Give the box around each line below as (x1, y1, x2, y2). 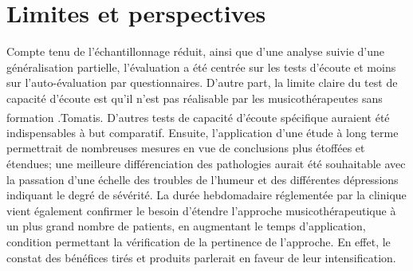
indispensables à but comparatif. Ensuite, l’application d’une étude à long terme (6, 124, 399, 140)
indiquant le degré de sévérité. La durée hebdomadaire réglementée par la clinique (6, 187, 407, 203)
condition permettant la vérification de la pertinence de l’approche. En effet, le (6, 233, 391, 249)
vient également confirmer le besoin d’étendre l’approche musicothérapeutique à (6, 202, 396, 218)
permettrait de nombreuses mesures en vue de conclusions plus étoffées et (6, 139, 365, 156)
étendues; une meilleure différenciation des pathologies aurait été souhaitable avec (6, 155, 406, 171)
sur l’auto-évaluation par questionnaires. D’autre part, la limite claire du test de (6, 74, 398, 91)
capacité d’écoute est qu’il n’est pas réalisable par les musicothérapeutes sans (6, 89, 383, 106)
